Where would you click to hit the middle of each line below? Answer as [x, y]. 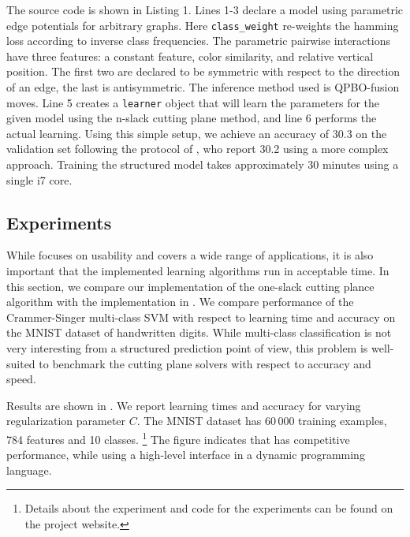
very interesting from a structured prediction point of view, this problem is [187, 348]
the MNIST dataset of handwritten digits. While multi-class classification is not [199, 332]
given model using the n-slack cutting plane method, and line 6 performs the [192, 118]
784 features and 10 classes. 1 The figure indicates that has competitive [178, 438]
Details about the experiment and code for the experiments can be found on [209, 508]
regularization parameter [66, 421]
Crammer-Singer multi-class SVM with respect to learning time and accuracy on [201, 317]
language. [29, 470]
